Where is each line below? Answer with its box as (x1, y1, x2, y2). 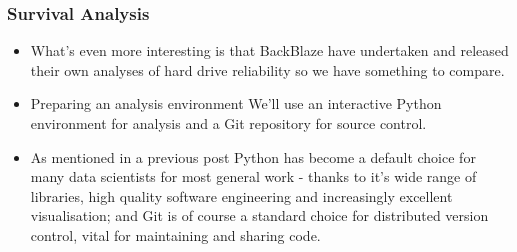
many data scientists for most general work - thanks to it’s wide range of (30, 166, 477, 187)
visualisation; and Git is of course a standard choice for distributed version (30, 205, 489, 226)
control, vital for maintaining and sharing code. (30, 224, 321, 245)
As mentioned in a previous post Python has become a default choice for (30, 146, 476, 167)
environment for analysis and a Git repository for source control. (30, 113, 427, 133)
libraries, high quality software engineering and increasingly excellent (30, 185, 453, 206)
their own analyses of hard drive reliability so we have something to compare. (30, 59, 505, 80)
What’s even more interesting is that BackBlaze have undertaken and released (30, 40, 509, 61)
